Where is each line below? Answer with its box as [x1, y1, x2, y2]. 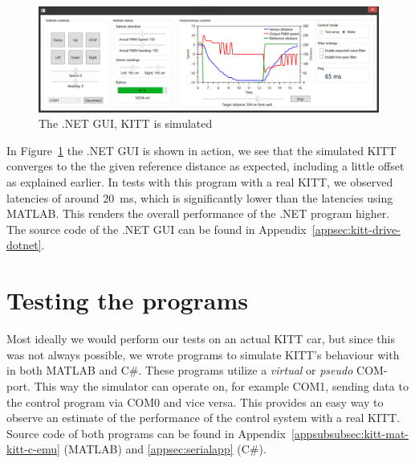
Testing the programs [6, 284, 249, 317]
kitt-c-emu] [6, 440, 60, 457]
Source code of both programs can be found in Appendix [6, 424, 286, 441]
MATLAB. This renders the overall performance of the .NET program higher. [6, 205, 390, 222]
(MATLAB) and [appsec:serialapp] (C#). [63, 440, 266, 457]
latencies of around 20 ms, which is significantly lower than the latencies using [6, 189, 393, 206]
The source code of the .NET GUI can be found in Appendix [6, 220, 307, 237]
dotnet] [6, 236, 42, 253]
